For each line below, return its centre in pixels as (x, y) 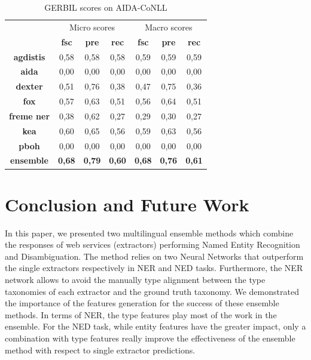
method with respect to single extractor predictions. (100, 350)
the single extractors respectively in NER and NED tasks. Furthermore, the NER (154, 268)
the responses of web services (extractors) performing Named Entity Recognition (153, 244)
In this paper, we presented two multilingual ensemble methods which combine (149, 233)
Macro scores (169, 27)
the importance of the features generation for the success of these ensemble (142, 303)
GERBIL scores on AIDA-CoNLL (106, 7)
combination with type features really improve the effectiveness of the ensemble (150, 338)
